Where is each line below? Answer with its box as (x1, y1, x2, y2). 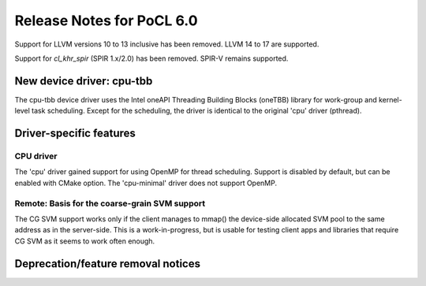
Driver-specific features (14, 127, 136, 140)
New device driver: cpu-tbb (14, 74, 153, 87)
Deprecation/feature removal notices (14, 257, 201, 270)
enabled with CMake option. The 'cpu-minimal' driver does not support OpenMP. (14, 178, 278, 188)
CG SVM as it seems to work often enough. (14, 236, 155, 246)
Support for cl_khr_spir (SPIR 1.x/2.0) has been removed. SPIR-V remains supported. (14, 54, 289, 63)
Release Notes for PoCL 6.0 (14, 12, 198, 29)
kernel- (379, 95, 402, 104)
